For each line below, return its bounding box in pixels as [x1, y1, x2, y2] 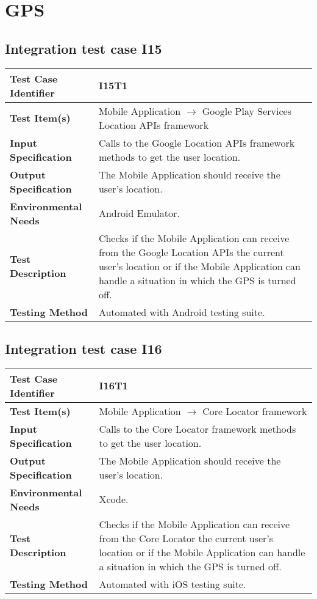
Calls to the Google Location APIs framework [98, 135, 295, 150]
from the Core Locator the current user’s [99, 531, 274, 545]
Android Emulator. [98, 206, 180, 221]
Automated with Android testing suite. [98, 304, 265, 319]
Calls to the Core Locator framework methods [99, 421, 296, 436]
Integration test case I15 [5, 39, 162, 57]
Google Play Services [202, 103, 291, 118]
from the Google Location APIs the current [98, 244, 284, 259]
